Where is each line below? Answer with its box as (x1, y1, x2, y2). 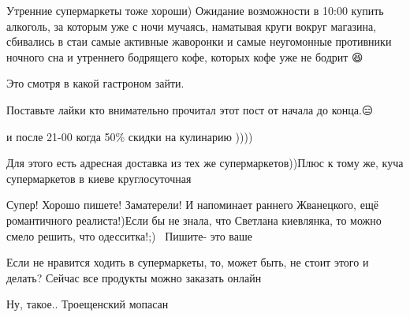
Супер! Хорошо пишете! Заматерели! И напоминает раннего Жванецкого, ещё (6, 196, 378, 213)
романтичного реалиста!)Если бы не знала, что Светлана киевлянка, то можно (6, 211, 382, 228)
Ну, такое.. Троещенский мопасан (6, 296, 169, 312)
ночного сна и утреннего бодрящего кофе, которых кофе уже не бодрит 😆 (6, 48, 363, 65)
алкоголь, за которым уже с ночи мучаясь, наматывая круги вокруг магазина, (6, 17, 376, 34)
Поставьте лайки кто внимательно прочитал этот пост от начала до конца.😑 (6, 101, 374, 117)
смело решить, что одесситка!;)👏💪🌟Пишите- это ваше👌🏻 (6, 227, 259, 244)
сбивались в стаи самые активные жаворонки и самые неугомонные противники (6, 33, 392, 50)
